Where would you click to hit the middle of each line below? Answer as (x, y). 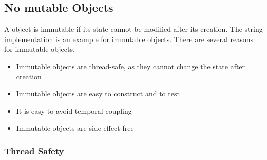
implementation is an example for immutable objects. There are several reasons (129, 39)
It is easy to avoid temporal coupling (74, 111)
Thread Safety (34, 151)
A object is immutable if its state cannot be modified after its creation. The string (133, 29)
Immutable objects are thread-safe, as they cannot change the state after (131, 66)
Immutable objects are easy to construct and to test (98, 94)
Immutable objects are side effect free (75, 128)
